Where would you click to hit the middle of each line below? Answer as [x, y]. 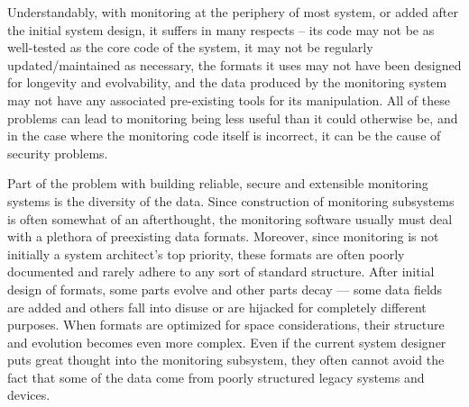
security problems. [58, 153]
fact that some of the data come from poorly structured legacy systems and [216, 377]
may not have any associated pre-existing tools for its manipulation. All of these [229, 99]
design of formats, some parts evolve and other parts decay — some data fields [225, 289]
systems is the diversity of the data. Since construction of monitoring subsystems [231, 200]
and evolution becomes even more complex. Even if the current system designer [227, 342]
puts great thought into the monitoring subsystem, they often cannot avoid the [226, 360]
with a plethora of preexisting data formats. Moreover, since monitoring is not [223, 236]
